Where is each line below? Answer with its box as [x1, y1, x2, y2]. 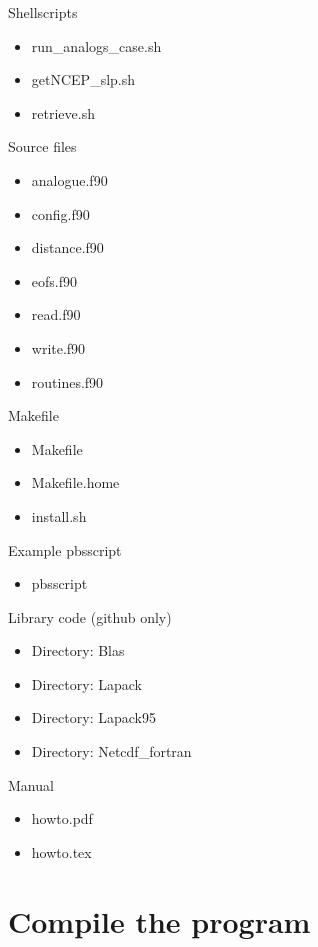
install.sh [31, 505, 87, 526]
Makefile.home [31, 472, 120, 493]
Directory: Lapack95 [31, 707, 156, 728]
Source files [8, 136, 77, 157]
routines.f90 [31, 371, 104, 392]
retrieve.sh [31, 102, 95, 123]
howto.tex [31, 841, 92, 862]
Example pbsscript [8, 539, 122, 560]
